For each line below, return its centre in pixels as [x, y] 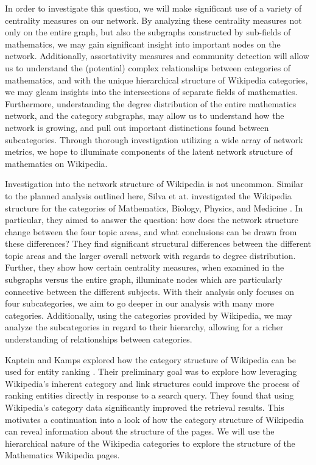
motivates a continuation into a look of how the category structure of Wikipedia [154, 419]
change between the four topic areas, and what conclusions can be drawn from [151, 231]
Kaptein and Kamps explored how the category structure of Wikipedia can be [150, 359]
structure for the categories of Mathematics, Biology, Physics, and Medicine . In [154, 208]
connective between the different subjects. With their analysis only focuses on [149, 291]
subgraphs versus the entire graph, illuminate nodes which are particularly [144, 279]
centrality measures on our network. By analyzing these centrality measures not [153, 20]
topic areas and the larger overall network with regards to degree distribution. [150, 255]
